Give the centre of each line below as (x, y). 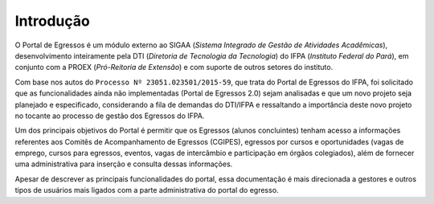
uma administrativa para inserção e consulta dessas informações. (124, 164)
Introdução (52, 21)
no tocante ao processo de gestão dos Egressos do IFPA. (110, 116)
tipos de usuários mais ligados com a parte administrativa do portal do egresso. (147, 190)
